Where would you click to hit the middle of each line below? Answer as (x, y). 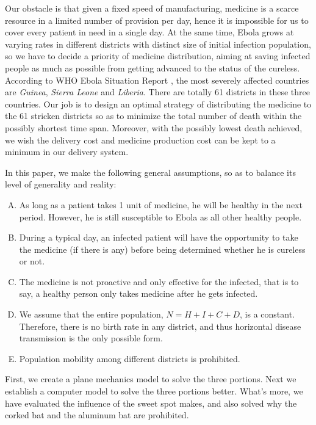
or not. (32, 261)
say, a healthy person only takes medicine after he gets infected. (138, 293)
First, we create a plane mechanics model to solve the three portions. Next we (151, 379)
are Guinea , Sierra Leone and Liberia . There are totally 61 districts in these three (157, 92)
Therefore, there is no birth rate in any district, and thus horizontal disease (160, 326)
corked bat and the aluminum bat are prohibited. (97, 415)
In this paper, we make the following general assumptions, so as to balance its (150, 172)
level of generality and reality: (61, 184)
